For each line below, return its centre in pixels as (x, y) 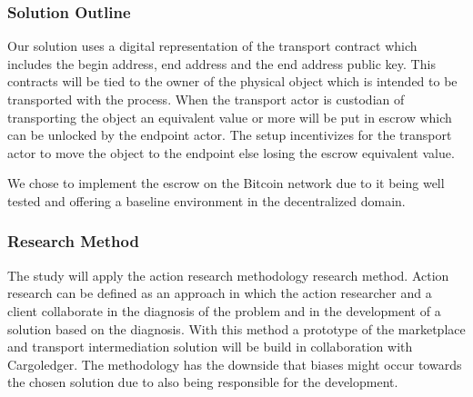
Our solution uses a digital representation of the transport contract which (212, 46)
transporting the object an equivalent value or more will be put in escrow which (230, 117)
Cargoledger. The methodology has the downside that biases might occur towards (235, 364)
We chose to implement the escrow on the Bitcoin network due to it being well (226, 183)
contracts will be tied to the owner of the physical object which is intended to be (232, 81)
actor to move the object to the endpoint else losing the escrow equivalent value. (231, 152)
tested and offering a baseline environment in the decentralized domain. (206, 200)
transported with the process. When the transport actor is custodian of (206, 99)
